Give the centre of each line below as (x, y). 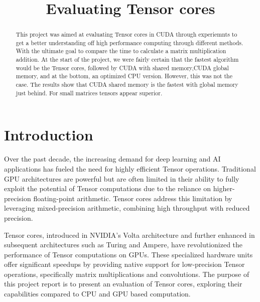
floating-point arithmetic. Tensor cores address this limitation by (133, 198)
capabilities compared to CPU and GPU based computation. (97, 294)
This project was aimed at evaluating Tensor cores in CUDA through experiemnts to (126, 34)
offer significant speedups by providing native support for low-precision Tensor (124, 264)
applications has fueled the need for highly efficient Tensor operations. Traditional (130, 168)
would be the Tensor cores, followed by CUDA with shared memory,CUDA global (122, 67)
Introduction (49, 135)
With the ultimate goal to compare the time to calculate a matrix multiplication (121, 51)
